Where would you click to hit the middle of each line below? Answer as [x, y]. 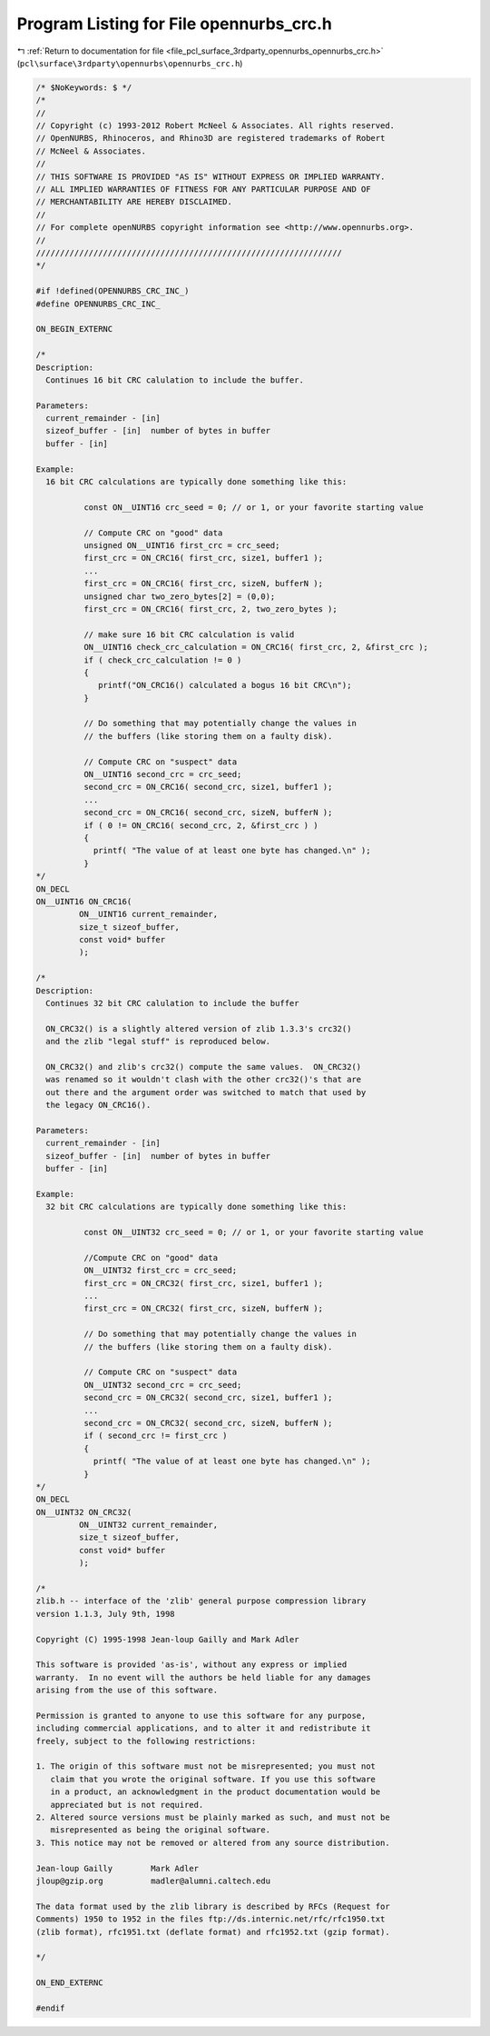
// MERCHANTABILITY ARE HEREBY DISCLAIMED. [134, 202]
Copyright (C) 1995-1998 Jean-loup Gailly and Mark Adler [167, 1639]
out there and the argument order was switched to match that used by [206, 1092]
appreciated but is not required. [127, 1805]
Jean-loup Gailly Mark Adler [118, 1868]
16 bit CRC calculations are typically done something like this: [196, 482]
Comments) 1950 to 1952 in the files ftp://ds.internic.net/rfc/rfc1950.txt [211, 1919]
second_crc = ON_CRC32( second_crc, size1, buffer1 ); [208, 1398]
